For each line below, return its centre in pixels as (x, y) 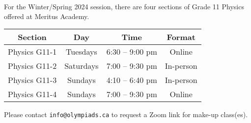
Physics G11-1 (32, 52)
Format (181, 37)
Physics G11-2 (32, 66)
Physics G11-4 (32, 94)
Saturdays (82, 66)
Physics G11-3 (32, 80)
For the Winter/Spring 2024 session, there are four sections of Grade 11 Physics (124, 6)
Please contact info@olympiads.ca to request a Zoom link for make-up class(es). (126, 114)
